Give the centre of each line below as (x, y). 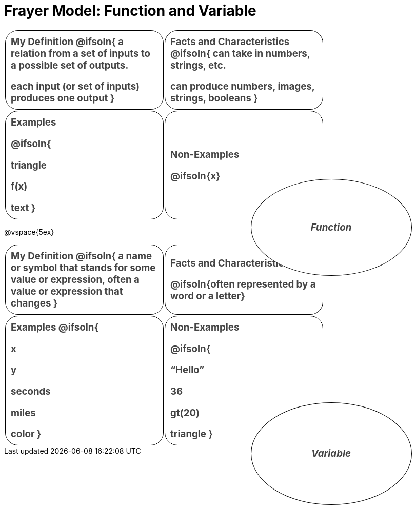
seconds (31, 391)
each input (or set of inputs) (75, 87)
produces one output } (63, 98)
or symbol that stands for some (83, 268)
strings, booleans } (214, 98)
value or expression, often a (75, 280)
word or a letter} (208, 296)
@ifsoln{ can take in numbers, (240, 53)
